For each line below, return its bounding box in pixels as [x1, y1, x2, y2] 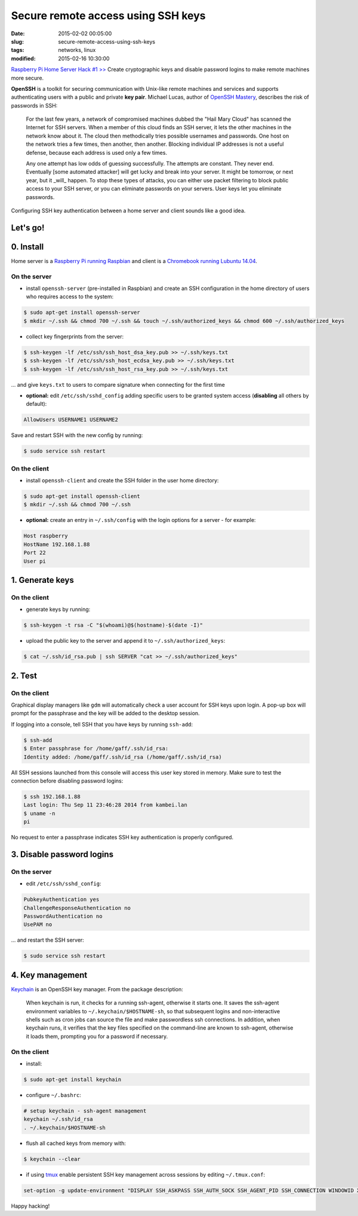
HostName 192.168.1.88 [23, 541, 90, 548]
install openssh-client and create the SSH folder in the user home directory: [26, 477, 219, 484]
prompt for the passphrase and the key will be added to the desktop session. [11, 710, 200, 717]
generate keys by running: [26, 606, 91, 613]
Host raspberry [23, 533, 68, 539]
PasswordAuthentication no [23, 912, 103, 919]
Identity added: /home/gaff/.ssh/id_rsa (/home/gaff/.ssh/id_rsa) [23, 753, 222, 760]
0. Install [11, 242, 44, 252]
